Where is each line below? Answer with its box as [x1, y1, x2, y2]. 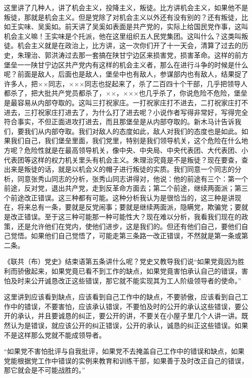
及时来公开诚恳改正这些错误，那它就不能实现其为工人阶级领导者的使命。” [10, 275, 241, 285]
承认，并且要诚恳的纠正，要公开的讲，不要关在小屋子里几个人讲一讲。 [17, 311, 241, 321]
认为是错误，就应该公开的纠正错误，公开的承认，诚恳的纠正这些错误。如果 [10, 320, 248, 330]
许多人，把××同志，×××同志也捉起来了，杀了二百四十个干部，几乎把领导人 [4, 78, 248, 88]
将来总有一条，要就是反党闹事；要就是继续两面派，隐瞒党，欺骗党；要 [17, 202, 241, 212]
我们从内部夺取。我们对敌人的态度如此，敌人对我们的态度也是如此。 [24, 126, 241, 136]
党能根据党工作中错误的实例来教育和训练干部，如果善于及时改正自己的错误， [4, 355, 248, 365]
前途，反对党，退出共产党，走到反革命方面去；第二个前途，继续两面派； [4, 183, 235, 193]
